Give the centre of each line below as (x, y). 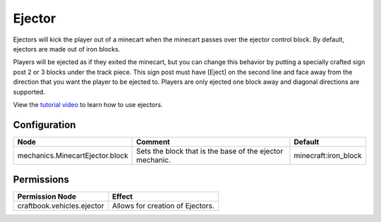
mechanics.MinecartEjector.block (73, 155)
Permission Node (47, 197)
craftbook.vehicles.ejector (61, 206)
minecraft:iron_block (328, 155)
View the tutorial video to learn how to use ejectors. (88, 104)
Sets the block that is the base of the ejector (210, 151)
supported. (29, 92)
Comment (153, 142)
